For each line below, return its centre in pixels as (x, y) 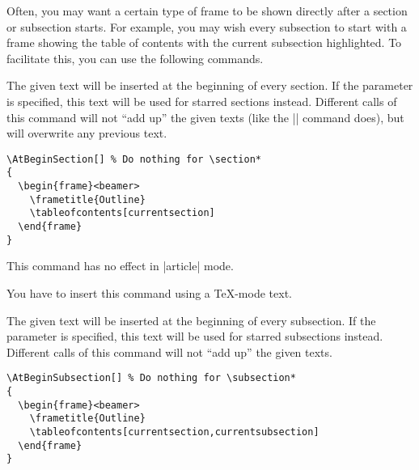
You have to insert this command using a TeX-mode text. (149, 292)
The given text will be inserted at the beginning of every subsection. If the (191, 320)
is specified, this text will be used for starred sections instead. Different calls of (202, 101)
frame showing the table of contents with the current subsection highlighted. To (204, 42)
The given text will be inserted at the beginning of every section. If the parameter (210, 85)
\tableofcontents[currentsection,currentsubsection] (174, 432)
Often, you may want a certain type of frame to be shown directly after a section (207, 11)
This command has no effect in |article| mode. (120, 266)
